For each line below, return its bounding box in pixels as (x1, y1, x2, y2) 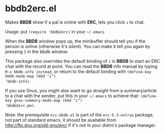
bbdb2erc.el (5, 3, 57, 14)
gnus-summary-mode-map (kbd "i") (14, 98, 83, 103)
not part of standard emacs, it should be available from (5, 117, 117, 123)
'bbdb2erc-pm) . (5, 102, 35, 108)
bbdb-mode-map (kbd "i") (5, 74, 56, 79)
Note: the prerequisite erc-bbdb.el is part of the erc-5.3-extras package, (5, 111, 154, 118)
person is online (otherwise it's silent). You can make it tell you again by (5, 43, 150, 49)
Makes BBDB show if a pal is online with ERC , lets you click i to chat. (5, 19, 145, 25)
